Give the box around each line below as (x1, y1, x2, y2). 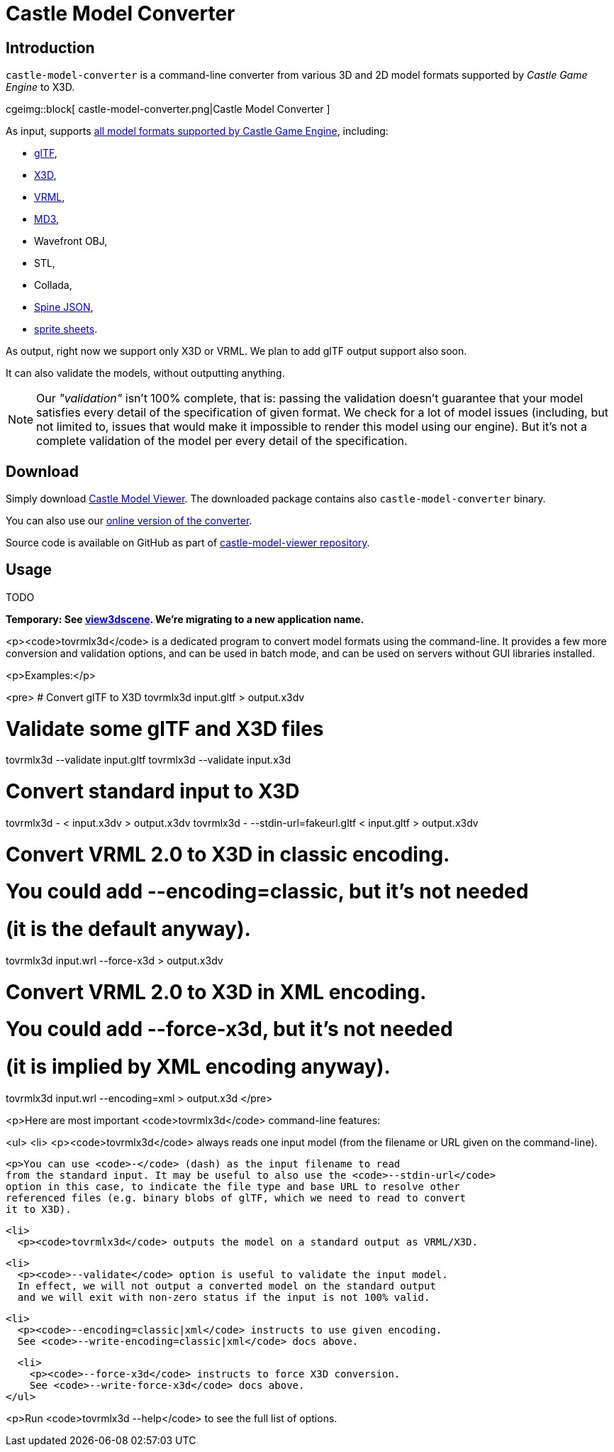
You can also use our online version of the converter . (6, 515, 252, 527)
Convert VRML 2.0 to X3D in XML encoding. (6, 979, 427, 1004)
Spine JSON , (34, 301, 94, 314)
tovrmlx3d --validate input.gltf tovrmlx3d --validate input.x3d (6, 754, 291, 766)
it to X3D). (6, 1203, 72, 1215)
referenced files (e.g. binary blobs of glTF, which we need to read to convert (6, 1192, 467, 1204)
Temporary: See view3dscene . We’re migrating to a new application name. (6, 612, 364, 625)
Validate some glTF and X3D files (6, 716, 324, 741)
